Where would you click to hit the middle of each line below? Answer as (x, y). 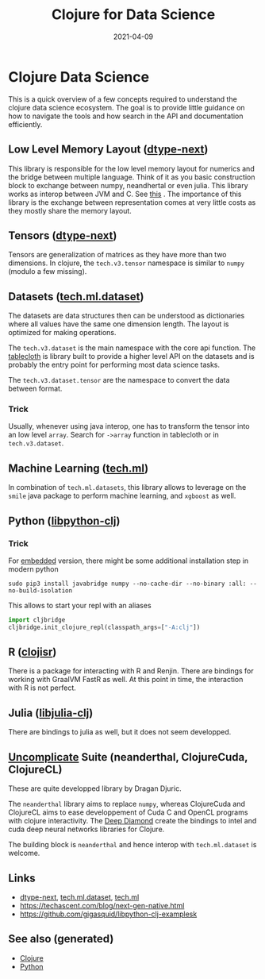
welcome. (24, 853)
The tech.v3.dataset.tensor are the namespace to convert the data (119, 380)
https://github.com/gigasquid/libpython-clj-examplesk (108, 914)
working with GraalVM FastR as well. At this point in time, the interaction (126, 680)
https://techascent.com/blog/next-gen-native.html (102, 905)
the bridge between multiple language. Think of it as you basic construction (132, 177)
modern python (33, 569)
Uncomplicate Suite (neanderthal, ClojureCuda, (128, 757)
